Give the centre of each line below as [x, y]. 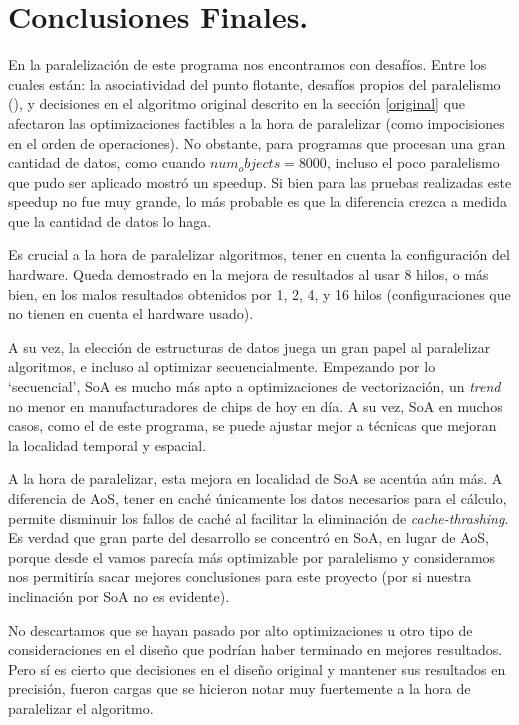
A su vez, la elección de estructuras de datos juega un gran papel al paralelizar [249, 346]
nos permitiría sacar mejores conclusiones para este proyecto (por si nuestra [240, 576]
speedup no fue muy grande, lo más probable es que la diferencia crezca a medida [257, 201]
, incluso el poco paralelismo [413, 162]
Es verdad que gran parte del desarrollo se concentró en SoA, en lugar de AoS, [248, 537]
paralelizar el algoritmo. [81, 707]
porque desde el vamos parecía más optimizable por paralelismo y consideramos [252, 556]
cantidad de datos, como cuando [107, 162]
